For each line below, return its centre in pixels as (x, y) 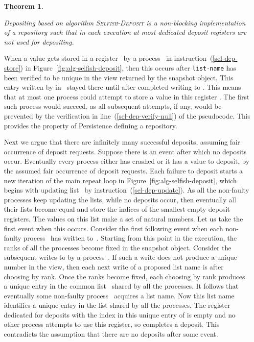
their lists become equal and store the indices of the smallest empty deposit (117, 209)
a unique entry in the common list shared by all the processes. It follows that (121, 286)
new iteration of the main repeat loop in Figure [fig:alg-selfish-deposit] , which (120, 180)
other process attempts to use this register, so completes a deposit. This (112, 324)
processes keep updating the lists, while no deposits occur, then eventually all (120, 199)
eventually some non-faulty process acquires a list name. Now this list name (119, 295)
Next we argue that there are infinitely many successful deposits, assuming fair (122, 142)
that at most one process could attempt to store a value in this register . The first (127, 96)
